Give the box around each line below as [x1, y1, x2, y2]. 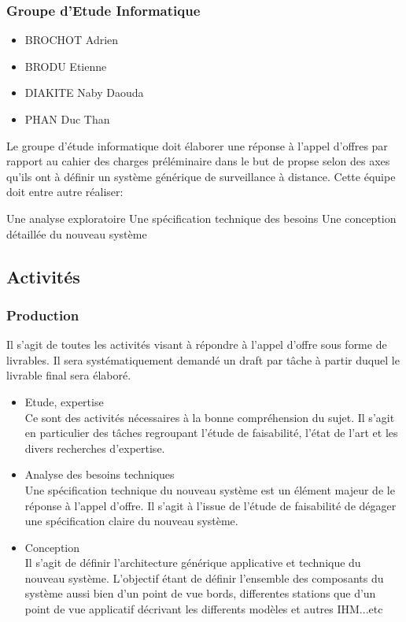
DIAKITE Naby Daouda [24, 84, 144, 101]
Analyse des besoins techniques [24, 466, 175, 483]
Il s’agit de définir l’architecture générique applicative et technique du [24, 554, 361, 571]
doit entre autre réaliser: [6, 183, 124, 200]
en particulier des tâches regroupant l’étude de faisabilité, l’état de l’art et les [24, 424, 398, 441]
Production [6, 305, 79, 324]
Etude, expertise [24, 393, 104, 409]
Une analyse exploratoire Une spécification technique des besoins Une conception [6, 209, 397, 226]
